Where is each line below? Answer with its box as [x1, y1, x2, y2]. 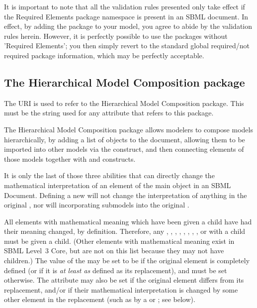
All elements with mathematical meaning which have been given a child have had [4, 216, 252, 226]
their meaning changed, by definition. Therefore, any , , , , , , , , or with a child [4, 226, 246, 236]
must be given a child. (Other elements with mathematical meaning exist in [4, 235, 235, 246]
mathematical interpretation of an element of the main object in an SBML [4, 180, 231, 190]
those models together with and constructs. [4, 153, 136, 164]
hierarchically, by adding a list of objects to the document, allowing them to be [4, 134, 245, 144]
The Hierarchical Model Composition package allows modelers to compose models [4, 124, 253, 134]
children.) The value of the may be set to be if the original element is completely [4, 255, 250, 266]
